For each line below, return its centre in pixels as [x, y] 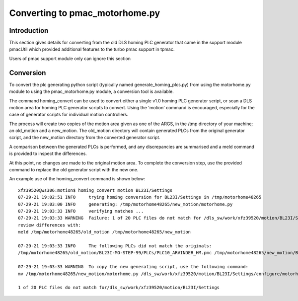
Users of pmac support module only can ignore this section [70, 58]
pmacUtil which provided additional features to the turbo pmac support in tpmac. [92, 49]
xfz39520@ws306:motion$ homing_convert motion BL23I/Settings [95, 190]
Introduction [29, 31]
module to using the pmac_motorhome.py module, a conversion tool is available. [91, 91]
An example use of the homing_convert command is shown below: [77, 179]
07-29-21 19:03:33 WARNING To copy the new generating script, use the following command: [133, 267]
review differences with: [50, 225]
